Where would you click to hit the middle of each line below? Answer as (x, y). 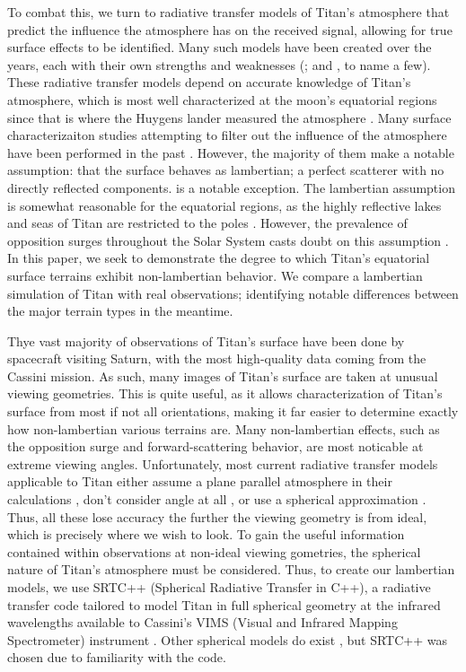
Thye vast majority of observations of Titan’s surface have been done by (206, 340)
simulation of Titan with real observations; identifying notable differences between (233, 293)
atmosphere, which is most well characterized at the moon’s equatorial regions (222, 99)
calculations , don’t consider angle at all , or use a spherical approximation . (217, 499)
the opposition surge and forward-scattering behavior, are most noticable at (215, 446)
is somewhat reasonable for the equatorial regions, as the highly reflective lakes (224, 205)
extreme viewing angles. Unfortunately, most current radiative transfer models (223, 463)
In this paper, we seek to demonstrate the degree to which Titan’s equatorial (219, 258)
